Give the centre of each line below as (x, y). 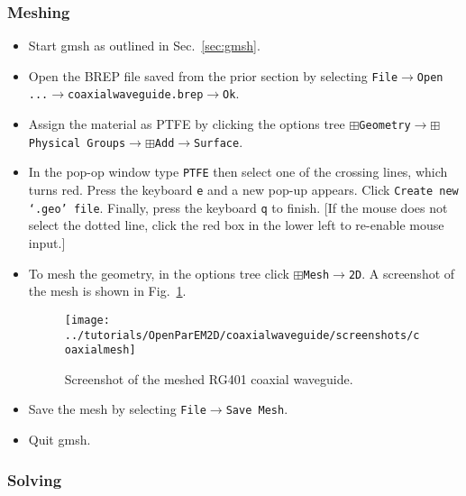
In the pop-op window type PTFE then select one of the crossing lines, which (238, 172)
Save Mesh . (257, 409)
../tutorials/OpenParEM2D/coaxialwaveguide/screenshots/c (242, 335)
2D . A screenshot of (402, 273)
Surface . (219, 141)
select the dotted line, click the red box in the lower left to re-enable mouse (236, 225)
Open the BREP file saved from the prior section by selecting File (213, 75)
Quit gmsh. (59, 440)
